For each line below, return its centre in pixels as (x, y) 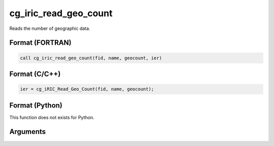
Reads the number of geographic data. (50, 28)
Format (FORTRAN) (40, 43)
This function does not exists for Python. (52, 117)
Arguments (28, 132)
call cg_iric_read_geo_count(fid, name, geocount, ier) (91, 58)
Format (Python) (36, 105)
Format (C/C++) (35, 74)
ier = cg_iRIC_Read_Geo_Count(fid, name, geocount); (87, 89)
